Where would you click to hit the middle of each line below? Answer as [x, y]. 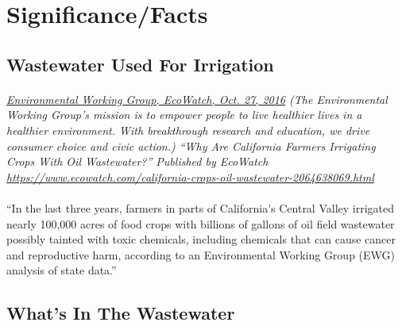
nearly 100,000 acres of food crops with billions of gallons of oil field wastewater [201, 223]
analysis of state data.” [62, 270]
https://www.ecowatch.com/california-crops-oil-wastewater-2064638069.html [190, 176]
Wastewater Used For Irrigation [140, 64]
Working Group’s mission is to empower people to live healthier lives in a [184, 115]
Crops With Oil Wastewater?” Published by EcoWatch [137, 161]
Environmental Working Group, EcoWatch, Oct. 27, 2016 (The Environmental [197, 99]
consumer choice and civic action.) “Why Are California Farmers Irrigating [191, 146]
